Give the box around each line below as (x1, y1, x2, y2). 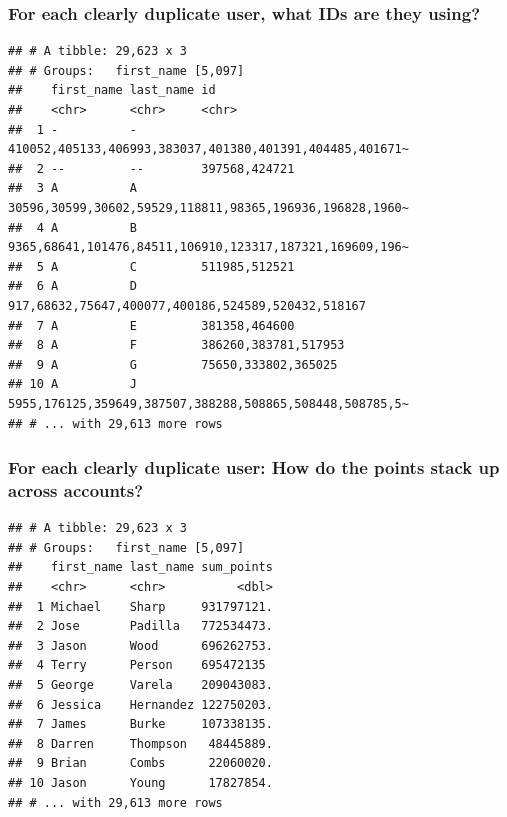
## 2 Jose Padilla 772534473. (8, 619, 273, 634)
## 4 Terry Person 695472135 (8, 658, 266, 673)
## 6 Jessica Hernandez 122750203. (8, 697, 273, 712)
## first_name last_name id (8, 83, 216, 98)
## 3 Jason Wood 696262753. (8, 638, 273, 653)
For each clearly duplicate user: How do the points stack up (8, 455, 500, 480)
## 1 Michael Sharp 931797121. (8, 599, 273, 614)
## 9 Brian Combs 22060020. (8, 756, 273, 771)
